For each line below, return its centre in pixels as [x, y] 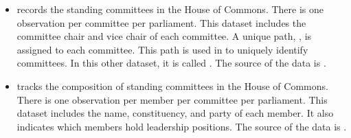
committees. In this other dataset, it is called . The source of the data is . [171, 63]
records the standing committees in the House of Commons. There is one [170, 9]
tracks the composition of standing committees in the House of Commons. [172, 85]
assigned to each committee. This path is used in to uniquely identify [162, 49]
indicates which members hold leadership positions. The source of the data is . [182, 126]
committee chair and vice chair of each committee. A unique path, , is [164, 36]
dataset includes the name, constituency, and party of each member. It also [175, 113]
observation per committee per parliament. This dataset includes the [161, 22]
